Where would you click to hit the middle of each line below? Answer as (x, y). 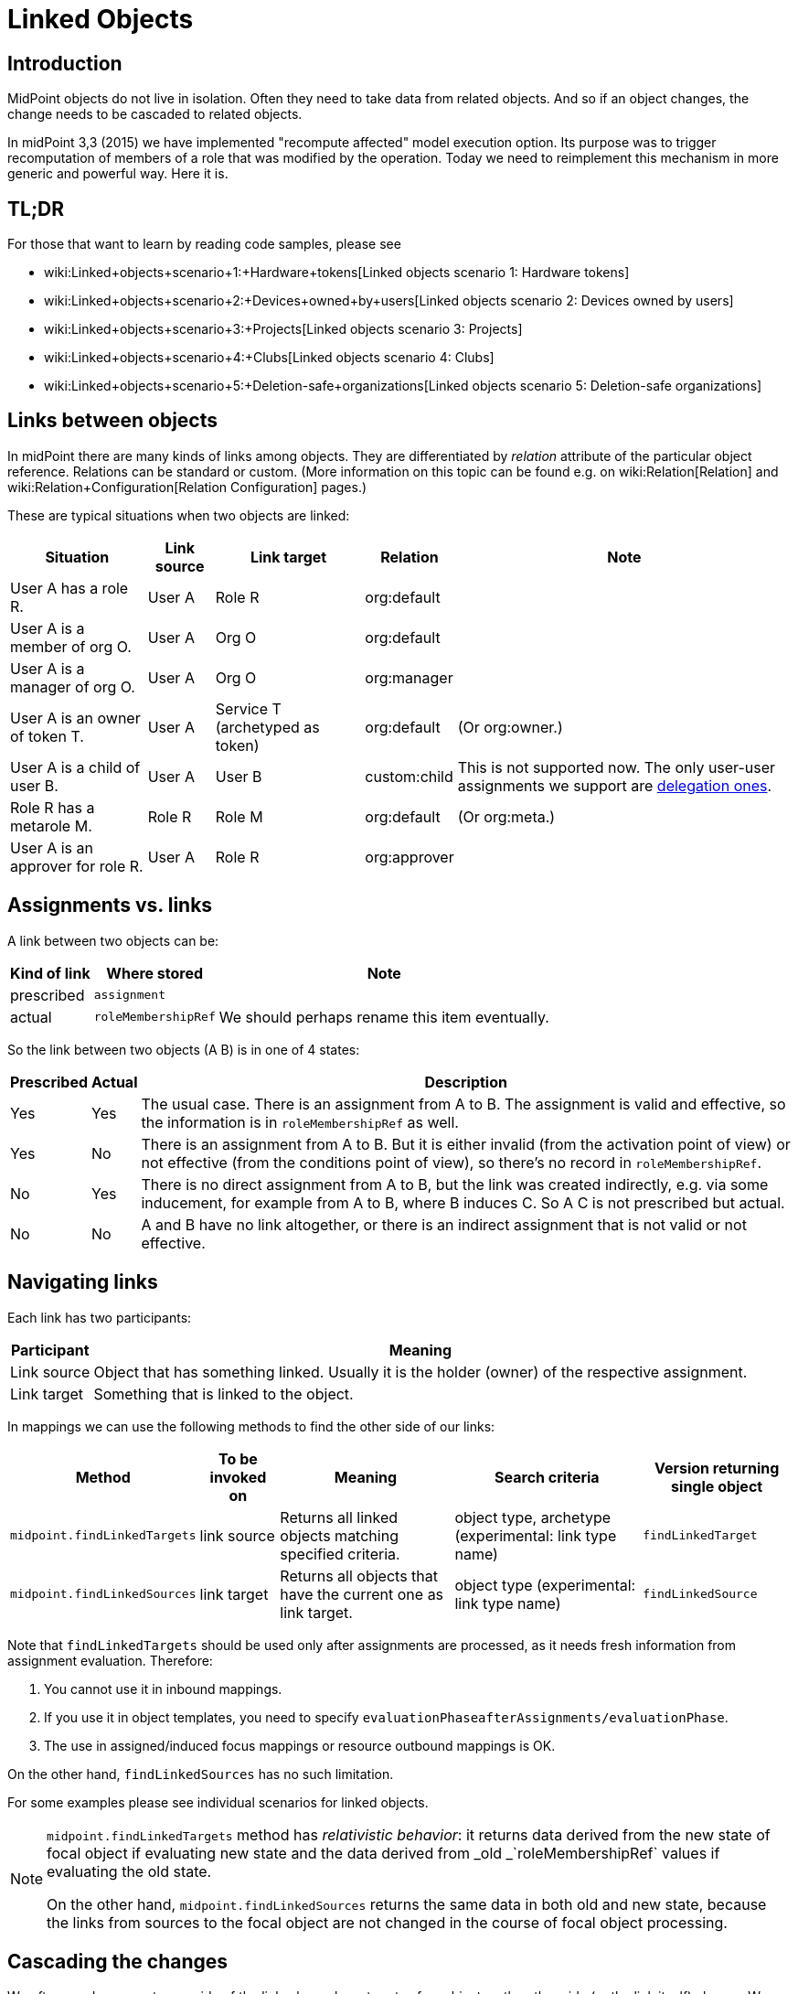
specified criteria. (340, 1554)
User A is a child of (75, 767)
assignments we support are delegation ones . (615, 785)
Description (466, 1082)
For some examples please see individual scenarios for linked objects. (218, 1802)
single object (717, 1486)
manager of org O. (73, 686)
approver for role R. (77, 866)
